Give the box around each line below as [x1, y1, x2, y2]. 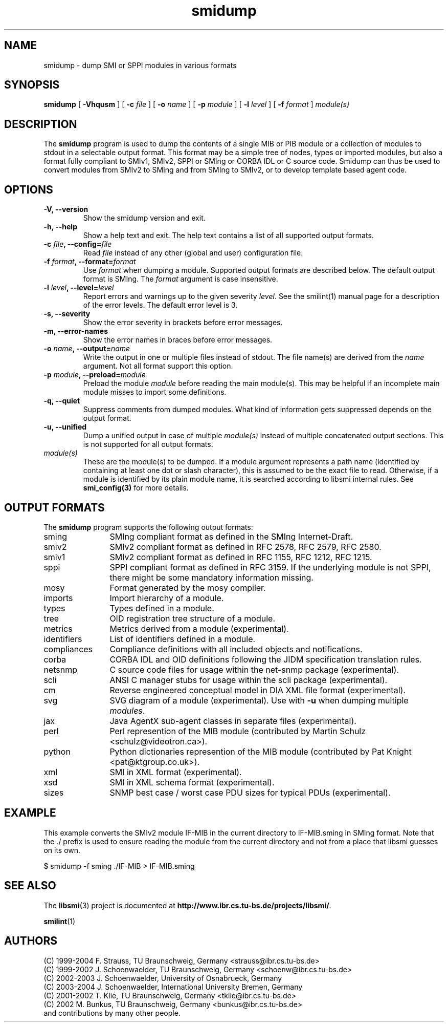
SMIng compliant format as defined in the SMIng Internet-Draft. [109, 531, 353, 542]
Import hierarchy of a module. [109, 592, 224, 603]
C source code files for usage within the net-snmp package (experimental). [109, 664, 399, 675]
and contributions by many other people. [43, 1008, 181, 1017]
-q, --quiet [43, 396, 80, 405]
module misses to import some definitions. [83, 388, 227, 397]
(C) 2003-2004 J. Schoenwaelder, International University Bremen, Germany [43, 982, 303, 991]
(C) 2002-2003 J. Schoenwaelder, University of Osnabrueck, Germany [43, 973, 282, 982]
